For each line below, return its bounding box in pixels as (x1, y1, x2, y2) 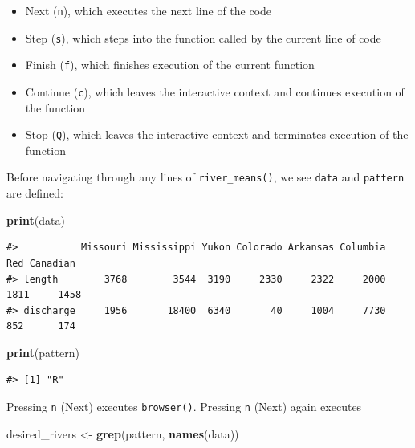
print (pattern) (6, 344, 79, 360)
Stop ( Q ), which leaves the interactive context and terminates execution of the (25, 126, 409, 143)
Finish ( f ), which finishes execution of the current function (25, 56, 315, 73)
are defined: (6, 185, 63, 202)
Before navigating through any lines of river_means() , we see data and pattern (6, 169, 405, 185)
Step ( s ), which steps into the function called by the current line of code (25, 29, 381, 46)
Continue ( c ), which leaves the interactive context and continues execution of (25, 83, 405, 100)
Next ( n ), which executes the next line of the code (25, 2, 272, 18)
